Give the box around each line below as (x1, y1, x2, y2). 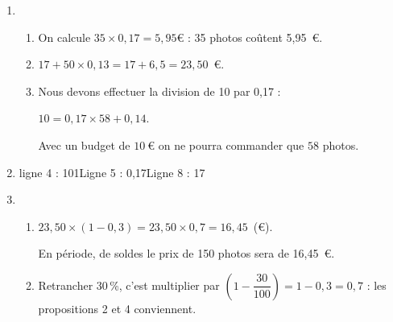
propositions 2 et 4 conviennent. (38, 299, 196, 316)
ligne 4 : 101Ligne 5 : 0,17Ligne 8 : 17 (19, 163, 205, 180)
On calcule (38, 28, 91, 45)
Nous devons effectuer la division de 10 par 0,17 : (38, 82, 281, 99)
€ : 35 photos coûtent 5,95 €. (176, 28, 323, 45)
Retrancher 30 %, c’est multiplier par (38, 276, 220, 293)
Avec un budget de (38, 136, 130, 153)
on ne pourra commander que (158, 136, 304, 153)
